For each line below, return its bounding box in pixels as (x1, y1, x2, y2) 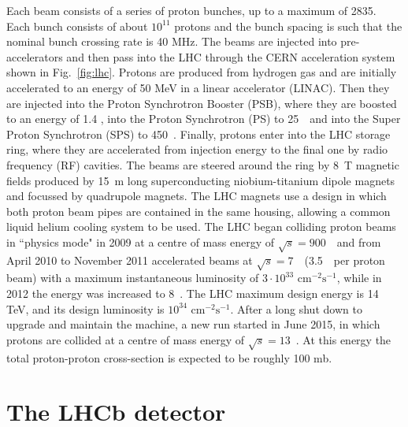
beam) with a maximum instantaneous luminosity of (6, 269, 259, 286)
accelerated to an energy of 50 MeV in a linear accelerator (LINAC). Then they (6, 79, 390, 95)
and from (336, 233, 381, 250)
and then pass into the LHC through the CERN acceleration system (66, 48, 395, 65)
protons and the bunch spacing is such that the (174, 17, 402, 34)
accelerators (6, 48, 63, 65)
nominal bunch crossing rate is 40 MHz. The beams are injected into (6, 33, 337, 50)
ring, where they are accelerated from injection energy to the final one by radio (6, 141, 388, 158)
